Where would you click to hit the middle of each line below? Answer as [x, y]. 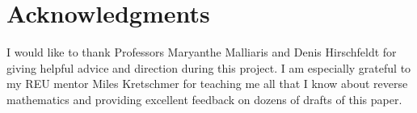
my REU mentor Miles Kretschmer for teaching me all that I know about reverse [207, 84]
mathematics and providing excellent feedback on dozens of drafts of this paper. [204, 99]
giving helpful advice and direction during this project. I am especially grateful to [209, 67]
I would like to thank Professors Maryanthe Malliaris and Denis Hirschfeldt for [202, 52]
